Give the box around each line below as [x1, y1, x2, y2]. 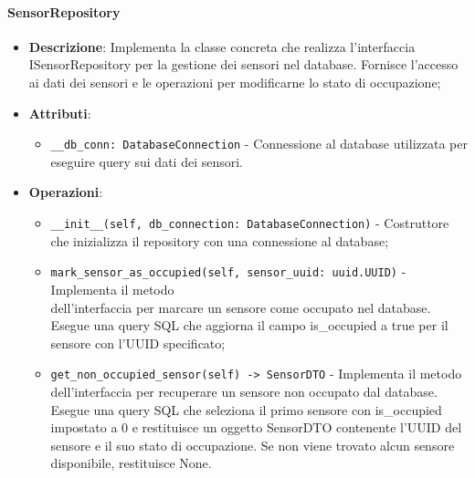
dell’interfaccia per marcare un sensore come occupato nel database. [50, 297, 431, 317]
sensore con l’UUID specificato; [50, 333, 226, 352]
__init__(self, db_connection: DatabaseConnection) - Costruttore [50, 213, 449, 233]
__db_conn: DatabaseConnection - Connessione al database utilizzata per [50, 134, 468, 153]
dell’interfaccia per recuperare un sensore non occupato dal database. [50, 381, 438, 400]
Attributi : [28, 103, 91, 122]
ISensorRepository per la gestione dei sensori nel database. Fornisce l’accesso [28, 55, 459, 74]
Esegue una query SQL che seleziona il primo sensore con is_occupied [50, 400, 442, 419]
